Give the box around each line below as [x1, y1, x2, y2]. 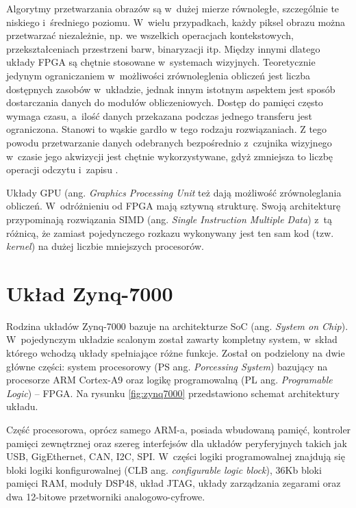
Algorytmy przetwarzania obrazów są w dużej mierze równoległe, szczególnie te [6, 1, 340, 15]
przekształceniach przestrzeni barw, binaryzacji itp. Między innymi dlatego [6, 41, 320, 55]
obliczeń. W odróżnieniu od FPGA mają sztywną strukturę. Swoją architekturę [6, 199, 341, 213]
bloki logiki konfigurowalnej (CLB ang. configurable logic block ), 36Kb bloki [6, 462, 322, 477]
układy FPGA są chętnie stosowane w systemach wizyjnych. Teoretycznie [6, 55, 316, 69]
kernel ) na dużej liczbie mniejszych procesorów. [6, 239, 204, 253]
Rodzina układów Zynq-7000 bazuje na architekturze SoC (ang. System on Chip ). [6, 318, 348, 333]
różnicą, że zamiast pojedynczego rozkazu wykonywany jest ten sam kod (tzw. [6, 225, 334, 240]
